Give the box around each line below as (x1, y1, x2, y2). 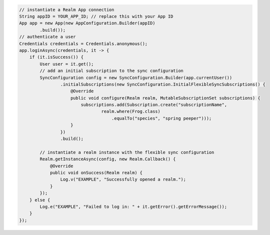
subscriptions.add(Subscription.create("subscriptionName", (80, 102, 227, 108)
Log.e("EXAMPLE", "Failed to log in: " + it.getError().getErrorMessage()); (39, 204, 227, 209)
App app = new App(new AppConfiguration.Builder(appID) (19, 20, 156, 26)
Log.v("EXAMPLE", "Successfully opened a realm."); (60, 177, 186, 182)
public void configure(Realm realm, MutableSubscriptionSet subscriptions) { (71, 95, 260, 101)
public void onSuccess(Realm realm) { (50, 170, 143, 175)
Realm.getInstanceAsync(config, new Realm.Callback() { (39, 156, 176, 162)
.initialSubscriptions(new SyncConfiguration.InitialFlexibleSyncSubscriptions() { (60, 82, 266, 87)
